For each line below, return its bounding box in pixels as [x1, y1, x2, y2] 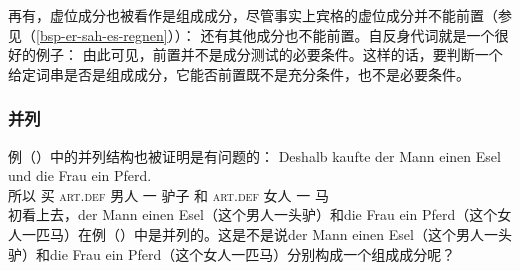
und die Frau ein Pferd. [8, 165, 152, 186]
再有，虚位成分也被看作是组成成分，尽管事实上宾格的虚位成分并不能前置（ [8, 5, 498, 25]
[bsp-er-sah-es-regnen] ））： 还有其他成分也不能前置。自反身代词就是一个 [36, 24, 495, 45]
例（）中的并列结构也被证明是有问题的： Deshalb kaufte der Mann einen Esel [8, 145, 501, 166]
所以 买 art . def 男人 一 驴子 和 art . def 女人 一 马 [8, 184, 329, 205]
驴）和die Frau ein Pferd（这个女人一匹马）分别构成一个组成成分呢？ [8, 243, 456, 264]
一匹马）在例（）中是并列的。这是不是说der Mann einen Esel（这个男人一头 [21, 223, 512, 244]
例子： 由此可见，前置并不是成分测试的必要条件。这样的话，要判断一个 [35, 44, 503, 65]
